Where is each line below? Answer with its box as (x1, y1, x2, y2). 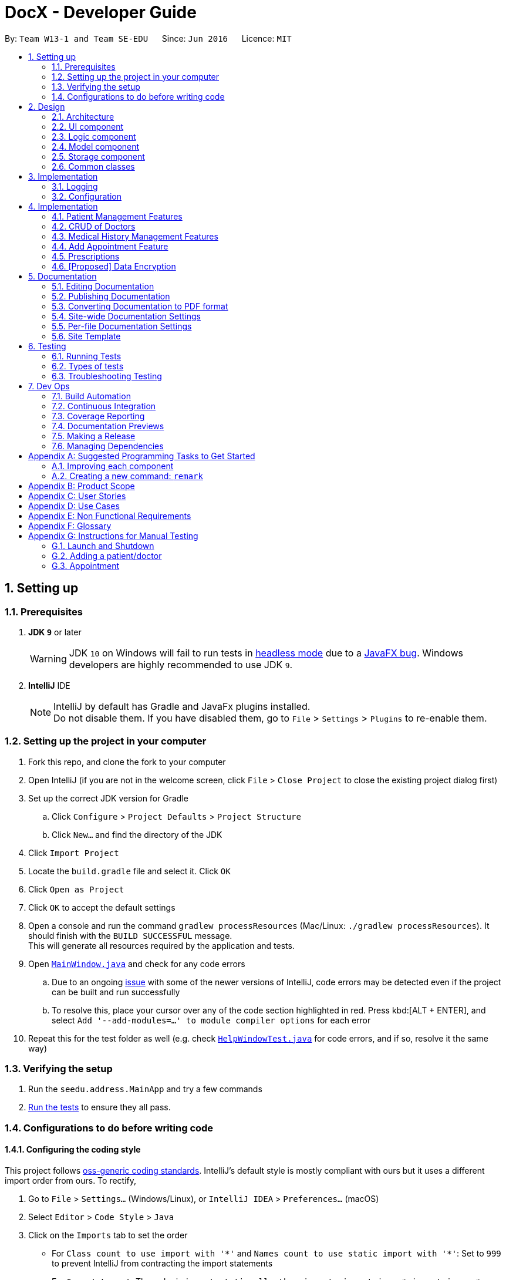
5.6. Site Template (52, 331, 121, 341)
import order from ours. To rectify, (5, 1175, 137, 1186)
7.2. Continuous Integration (52, 400, 156, 411)
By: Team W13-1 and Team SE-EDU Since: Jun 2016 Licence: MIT (5, 33, 292, 43)
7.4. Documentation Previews (52, 420, 164, 431)
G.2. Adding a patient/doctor (52, 550, 162, 561)
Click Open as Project (28, 884, 124, 894)
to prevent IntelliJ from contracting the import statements (52, 1258, 273, 1269)
